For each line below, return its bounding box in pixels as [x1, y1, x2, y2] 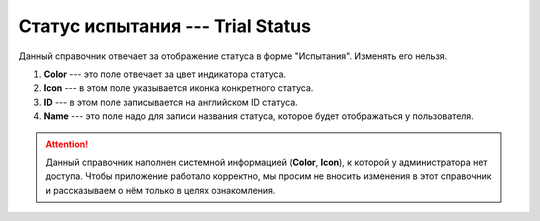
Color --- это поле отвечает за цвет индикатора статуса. [43, 68, 287, 80]
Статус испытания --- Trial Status [18, 15, 312, 37]
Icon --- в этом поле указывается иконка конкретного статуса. [43, 82, 314, 94]
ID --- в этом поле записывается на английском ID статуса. [43, 96, 299, 108]
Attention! [45, 138, 89, 150]
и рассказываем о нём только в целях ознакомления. [45, 184, 276, 196]
